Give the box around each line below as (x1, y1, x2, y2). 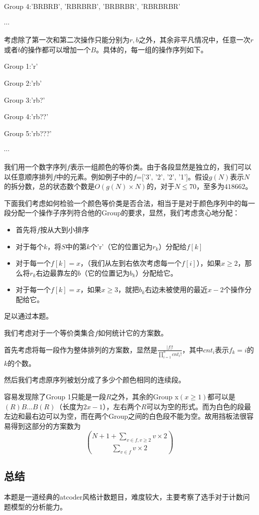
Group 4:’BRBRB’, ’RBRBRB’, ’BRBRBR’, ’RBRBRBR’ (4, 1, 180, 11)
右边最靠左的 (36, 267, 78, 278)
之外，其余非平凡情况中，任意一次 (138, 34, 251, 45)
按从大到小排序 (40, 224, 89, 234)
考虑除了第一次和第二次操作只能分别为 (4, 34, 129, 45)
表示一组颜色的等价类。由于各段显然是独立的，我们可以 (70, 161, 252, 172)
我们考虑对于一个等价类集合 (4, 328, 95, 338)
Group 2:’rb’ (4, 77, 42, 88)
